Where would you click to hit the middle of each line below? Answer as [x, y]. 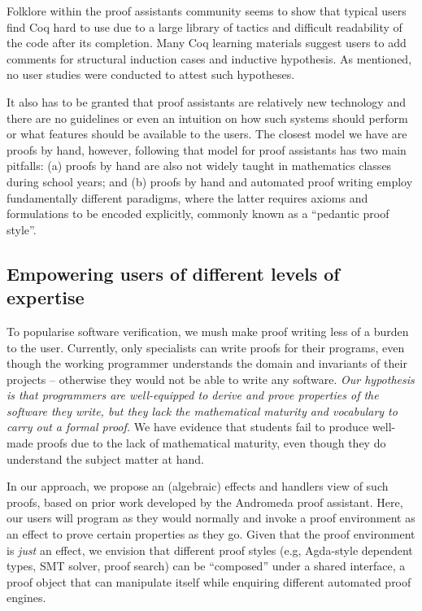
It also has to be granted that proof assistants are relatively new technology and [206, 101]
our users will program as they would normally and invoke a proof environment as [211, 518]
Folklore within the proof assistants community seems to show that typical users [207, 11]
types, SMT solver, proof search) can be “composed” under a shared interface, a [206, 566]
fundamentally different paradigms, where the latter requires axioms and [187, 197]
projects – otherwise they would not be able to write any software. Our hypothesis [211, 379]
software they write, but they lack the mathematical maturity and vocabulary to [202, 410]
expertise [46, 297]
